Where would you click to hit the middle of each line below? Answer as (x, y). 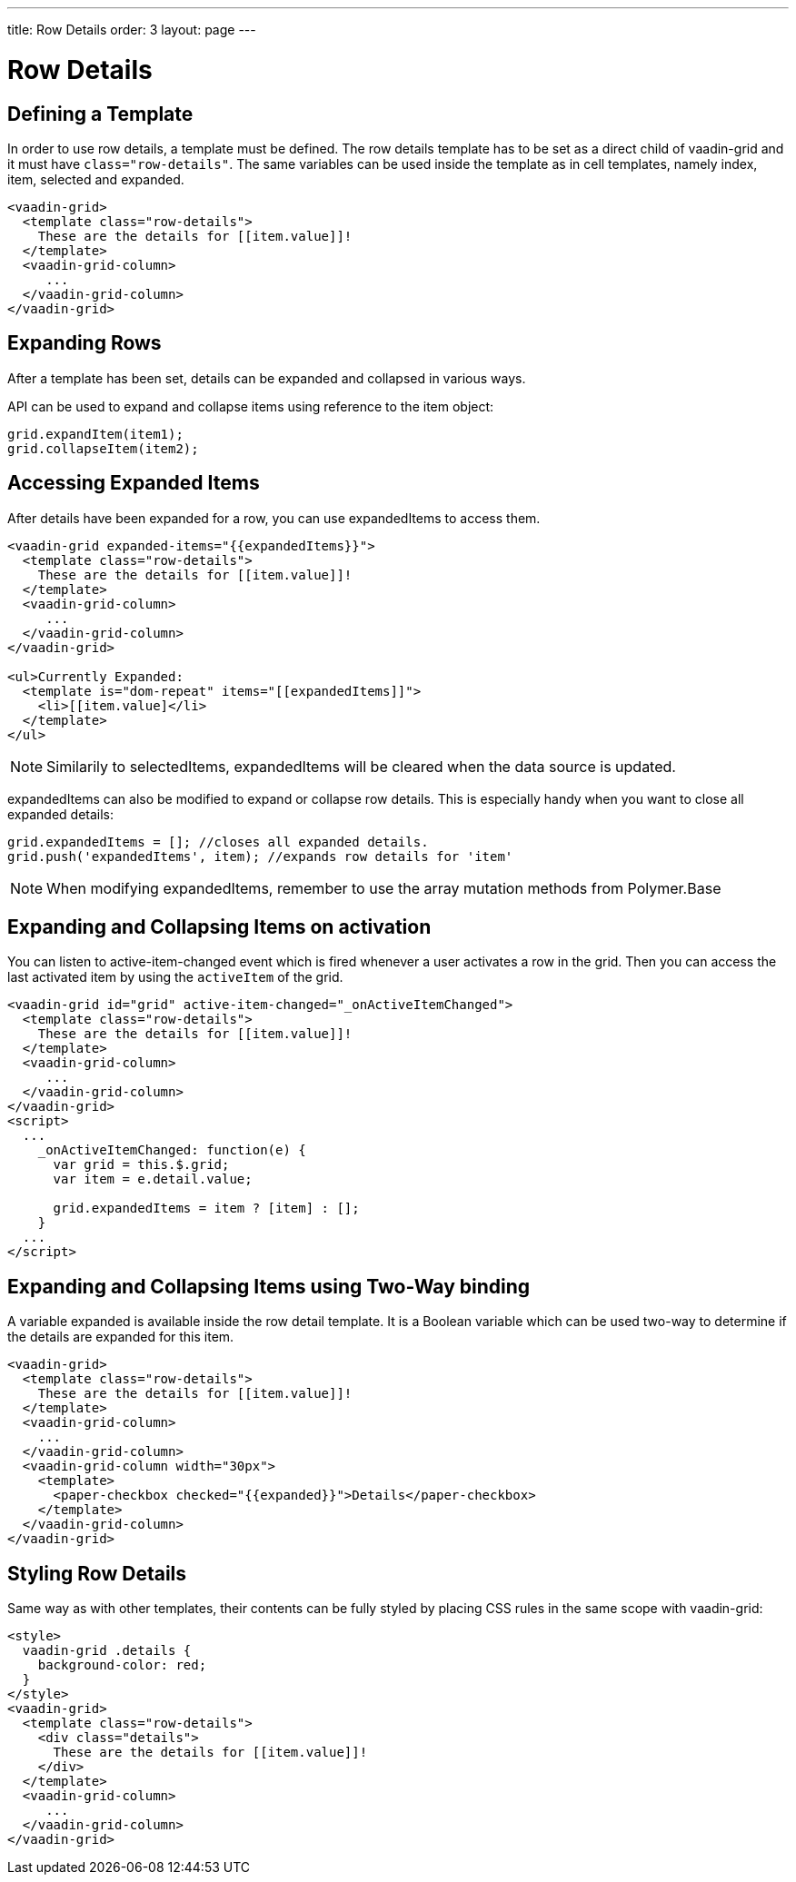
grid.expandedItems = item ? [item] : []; (206, 1208)
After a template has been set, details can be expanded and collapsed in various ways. (267, 378)
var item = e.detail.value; (153, 1179)
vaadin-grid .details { (107, 1651)
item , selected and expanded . (96, 179)
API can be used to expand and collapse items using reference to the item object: (251, 406)
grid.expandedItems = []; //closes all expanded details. (218, 842)
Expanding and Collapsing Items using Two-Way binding (269, 1286)
